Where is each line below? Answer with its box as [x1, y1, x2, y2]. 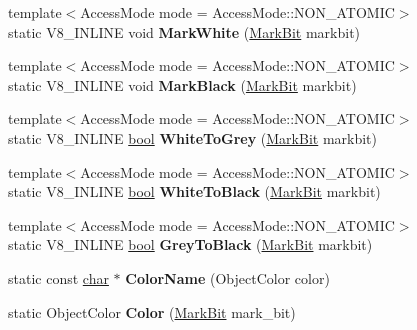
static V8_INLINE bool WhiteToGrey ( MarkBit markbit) [8, 127, 378, 148]
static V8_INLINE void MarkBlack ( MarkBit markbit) [8, 74, 357, 95]
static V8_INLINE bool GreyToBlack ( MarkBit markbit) [8, 234, 373, 255]
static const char [8, 267, 109, 288]
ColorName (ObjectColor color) [125, 267, 330, 288]
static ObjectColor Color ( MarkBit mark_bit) [8, 301, 296, 322]
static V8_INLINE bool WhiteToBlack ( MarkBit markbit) [8, 181, 381, 202]
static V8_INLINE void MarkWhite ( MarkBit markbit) [8, 21, 361, 42]
